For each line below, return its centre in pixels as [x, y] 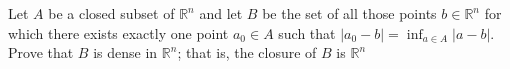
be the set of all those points [349, 13]
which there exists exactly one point [118, 32]
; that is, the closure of [247, 52]
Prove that [41, 52]
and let [221, 13]
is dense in [125, 52]
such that [307, 32]
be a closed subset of [111, 13]
